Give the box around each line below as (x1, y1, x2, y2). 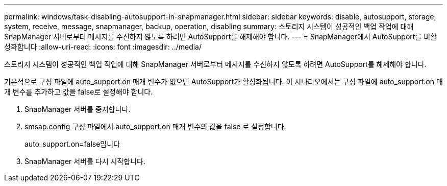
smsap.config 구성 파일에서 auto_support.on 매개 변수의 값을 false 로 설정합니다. (24, 122, 286, 131)
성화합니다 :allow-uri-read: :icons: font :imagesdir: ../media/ (4, 42, 202, 51)
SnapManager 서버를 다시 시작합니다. (24, 157, 145, 166)
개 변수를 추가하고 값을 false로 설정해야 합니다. (4, 87, 153, 96)
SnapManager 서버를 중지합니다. (24, 105, 131, 113)
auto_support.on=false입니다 (24, 139, 120, 148)
